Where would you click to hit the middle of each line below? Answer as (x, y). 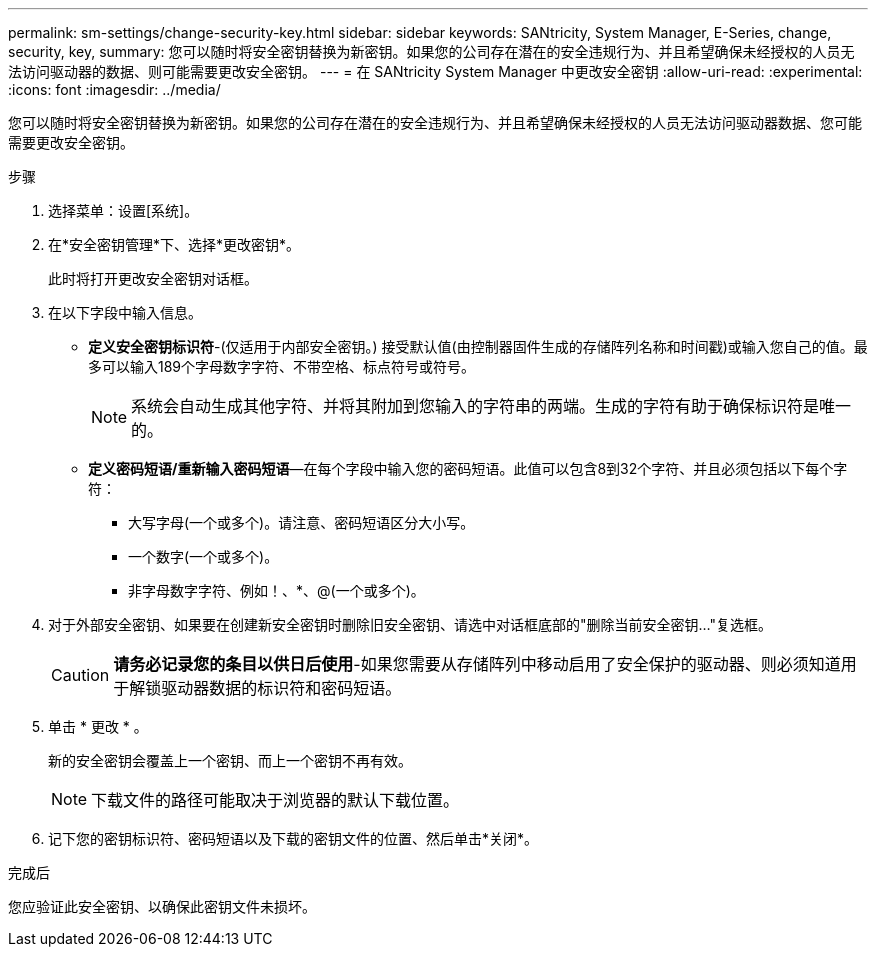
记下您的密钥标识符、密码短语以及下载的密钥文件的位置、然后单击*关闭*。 (293, 838)
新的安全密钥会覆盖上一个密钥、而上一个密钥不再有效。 (230, 760)
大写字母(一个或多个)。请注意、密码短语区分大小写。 (301, 522)
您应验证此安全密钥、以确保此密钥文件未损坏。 (162, 906)
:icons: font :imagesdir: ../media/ (114, 89)
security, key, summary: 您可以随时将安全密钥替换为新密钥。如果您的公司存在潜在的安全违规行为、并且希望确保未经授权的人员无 (431, 51)
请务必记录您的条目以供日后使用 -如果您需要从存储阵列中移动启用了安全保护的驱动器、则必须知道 (477, 664)
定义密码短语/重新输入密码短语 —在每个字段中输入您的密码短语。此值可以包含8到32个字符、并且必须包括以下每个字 (468, 468)
